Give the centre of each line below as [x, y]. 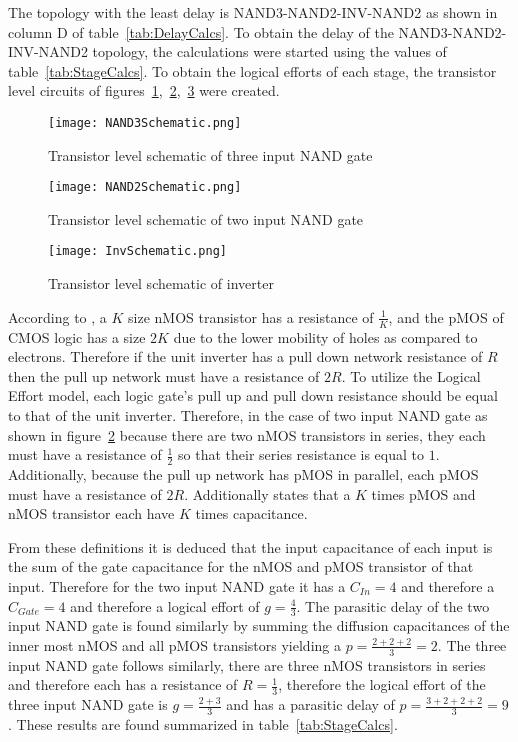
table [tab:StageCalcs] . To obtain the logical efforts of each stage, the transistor [252, 70]
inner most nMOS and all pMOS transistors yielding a [174, 644]
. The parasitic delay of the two [393, 605]
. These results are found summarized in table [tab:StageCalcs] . [203, 724]
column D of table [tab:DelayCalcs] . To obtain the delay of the [201, 31]
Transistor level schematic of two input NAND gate [206, 218]
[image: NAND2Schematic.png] [145, 187]
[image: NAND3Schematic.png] [145, 122]
